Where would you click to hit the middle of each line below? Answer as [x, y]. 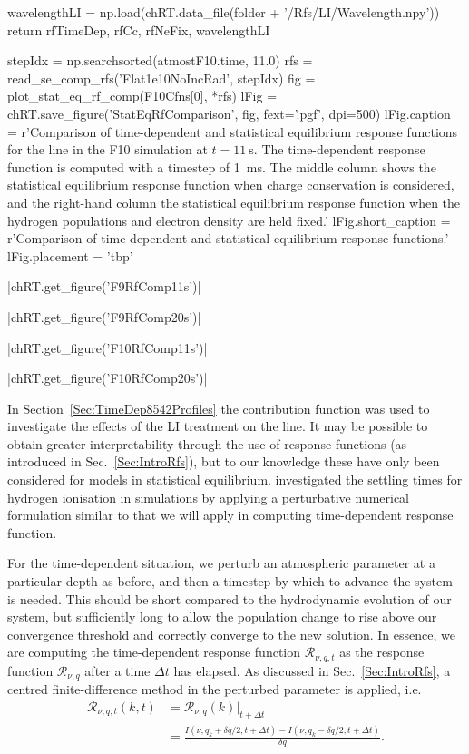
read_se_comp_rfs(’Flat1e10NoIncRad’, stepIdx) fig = [161, 78]
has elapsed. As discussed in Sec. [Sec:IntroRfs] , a [312, 670]
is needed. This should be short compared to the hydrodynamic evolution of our [230, 598]
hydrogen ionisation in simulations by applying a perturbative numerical [209, 497]
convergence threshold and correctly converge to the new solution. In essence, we [231, 634]
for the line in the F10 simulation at [107, 149]
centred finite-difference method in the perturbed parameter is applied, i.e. [215, 689]
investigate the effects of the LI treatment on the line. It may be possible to [218, 426]
